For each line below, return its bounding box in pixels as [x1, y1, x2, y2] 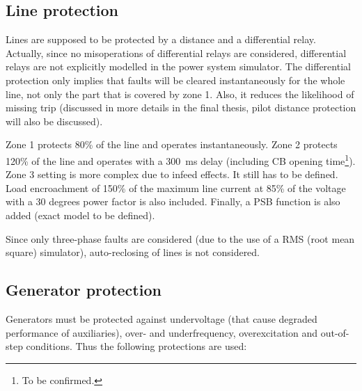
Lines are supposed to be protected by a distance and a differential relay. [6, 32, 316, 47]
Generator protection [6, 279, 162, 301]
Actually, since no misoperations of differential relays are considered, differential [6, 45, 347, 60]
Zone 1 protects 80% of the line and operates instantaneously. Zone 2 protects [6, 137, 338, 152]
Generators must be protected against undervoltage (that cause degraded [6, 311, 317, 326]
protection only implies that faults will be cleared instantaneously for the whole [6, 72, 345, 87]
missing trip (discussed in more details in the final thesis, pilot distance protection [6, 100, 356, 115]
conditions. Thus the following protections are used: [26, 339, 247, 353]
